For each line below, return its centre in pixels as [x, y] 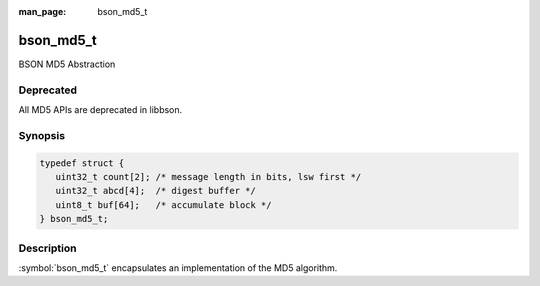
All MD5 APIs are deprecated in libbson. [100, 110]
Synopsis [41, 135]
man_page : [42, 11]
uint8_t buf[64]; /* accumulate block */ [163, 204]
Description [47, 248]
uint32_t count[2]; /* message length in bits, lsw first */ [208, 176]
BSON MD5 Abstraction [67, 64]
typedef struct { [82, 163]
